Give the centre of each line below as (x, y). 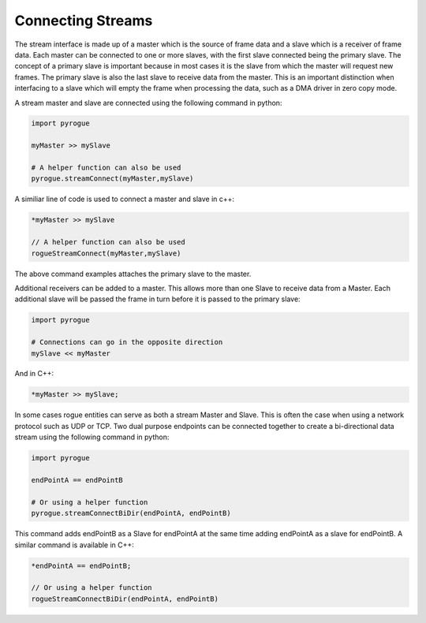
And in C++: (34, 374)
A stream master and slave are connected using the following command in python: (148, 103)
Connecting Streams (84, 21)
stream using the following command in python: (92, 437)
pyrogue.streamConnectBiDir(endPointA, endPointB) (131, 513)
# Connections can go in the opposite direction (127, 342)
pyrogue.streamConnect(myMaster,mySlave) (112, 179)
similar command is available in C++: (74, 545)
